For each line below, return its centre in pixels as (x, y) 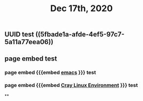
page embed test (31, 59)
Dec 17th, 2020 (82, 8)
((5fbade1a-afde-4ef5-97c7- (80, 34)
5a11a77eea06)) (29, 42)
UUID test (20, 34)
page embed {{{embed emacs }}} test (50, 72)
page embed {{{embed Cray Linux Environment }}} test (71, 85)
